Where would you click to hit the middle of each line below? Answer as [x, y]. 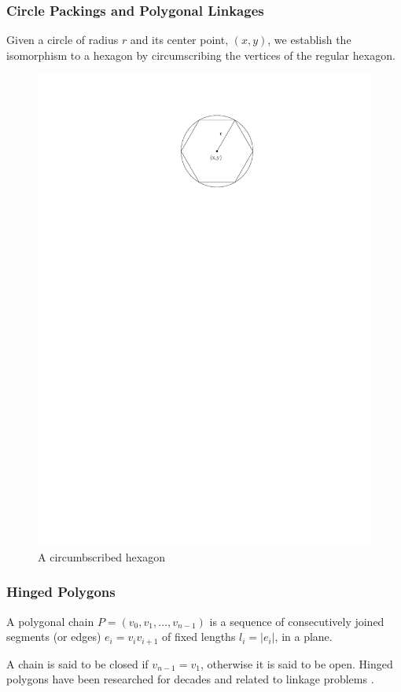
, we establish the [309, 40]
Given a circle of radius [63, 40]
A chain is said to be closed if [77, 663]
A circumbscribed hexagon [101, 556]
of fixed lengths [199, 637]
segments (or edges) [54, 637]
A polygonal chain [50, 621]
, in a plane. [304, 637]
